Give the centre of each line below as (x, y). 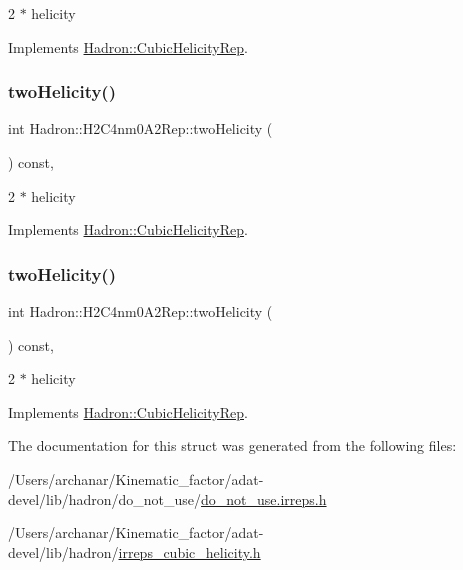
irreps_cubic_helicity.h (189, 551)
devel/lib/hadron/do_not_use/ (105, 498)
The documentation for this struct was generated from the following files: (232, 445)
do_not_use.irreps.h (264, 498)
